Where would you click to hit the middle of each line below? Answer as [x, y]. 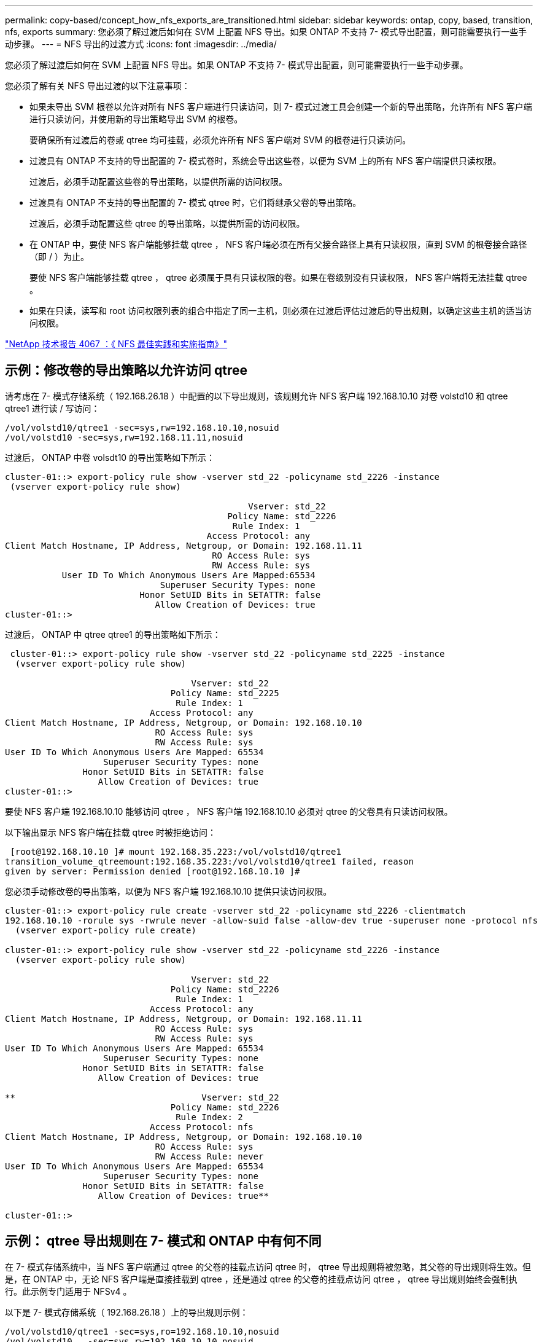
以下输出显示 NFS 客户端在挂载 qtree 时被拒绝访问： [111, 832]
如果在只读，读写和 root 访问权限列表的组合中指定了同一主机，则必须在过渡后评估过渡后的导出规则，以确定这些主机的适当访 [281, 311]
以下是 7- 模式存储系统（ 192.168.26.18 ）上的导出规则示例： [127, 1312]
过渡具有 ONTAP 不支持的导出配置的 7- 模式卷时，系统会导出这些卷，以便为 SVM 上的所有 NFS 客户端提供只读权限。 [265, 161]
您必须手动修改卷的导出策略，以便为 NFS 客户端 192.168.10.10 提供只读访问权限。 [168, 891]
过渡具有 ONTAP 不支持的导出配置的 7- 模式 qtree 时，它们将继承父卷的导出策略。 [196, 202]
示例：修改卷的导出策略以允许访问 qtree [126, 371]
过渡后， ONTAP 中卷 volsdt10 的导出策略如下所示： [110, 457]
